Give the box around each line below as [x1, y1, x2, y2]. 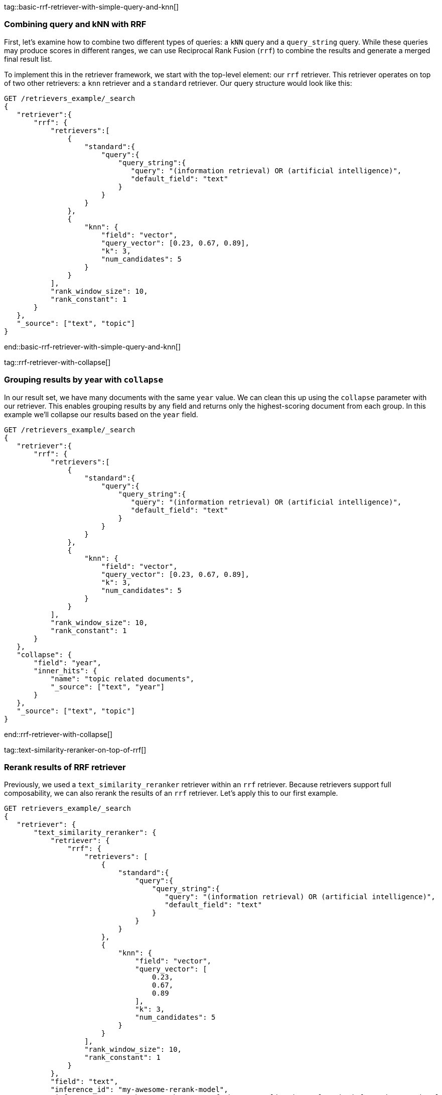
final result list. [4, 54, 52, 63]
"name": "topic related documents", [50, 674, 195, 683]
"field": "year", [34, 658, 101, 667]
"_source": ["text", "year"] [50, 682, 165, 691]
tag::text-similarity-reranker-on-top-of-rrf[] [4, 745, 146, 754]
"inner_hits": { [34, 666, 97, 675]
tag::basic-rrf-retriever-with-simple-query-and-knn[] [4, 3, 179, 11]
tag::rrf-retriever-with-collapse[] [4, 357, 111, 367]
